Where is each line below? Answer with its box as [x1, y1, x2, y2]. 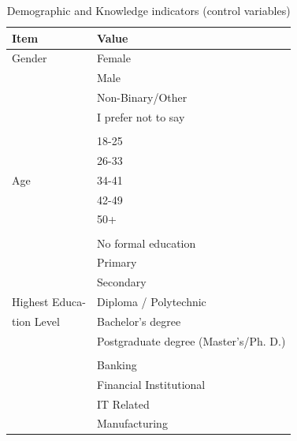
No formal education [97, 234, 196, 251]
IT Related [97, 395, 150, 412]
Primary [97, 254, 137, 271]
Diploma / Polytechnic [97, 293, 206, 310]
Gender [12, 50, 47, 66]
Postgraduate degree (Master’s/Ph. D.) [97, 332, 286, 349]
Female [97, 50, 131, 66]
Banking [97, 356, 137, 372]
